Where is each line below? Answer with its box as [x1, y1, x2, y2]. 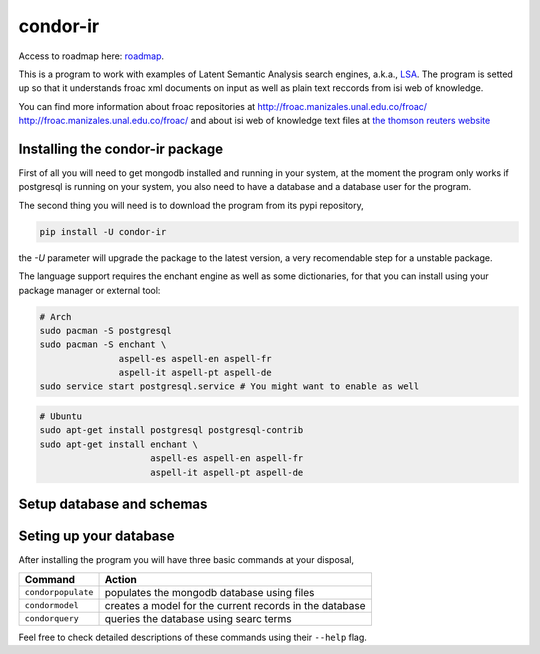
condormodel [24, 600, 79, 611]
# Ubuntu [39, 411, 83, 422]
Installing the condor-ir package [18, 140, 224, 157]
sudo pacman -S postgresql [39, 325, 172, 336]
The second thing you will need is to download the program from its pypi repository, [18, 199, 364, 211]
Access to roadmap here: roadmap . [18, 50, 165, 62]
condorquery [24, 613, 79, 624]
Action [104, 572, 137, 586]
